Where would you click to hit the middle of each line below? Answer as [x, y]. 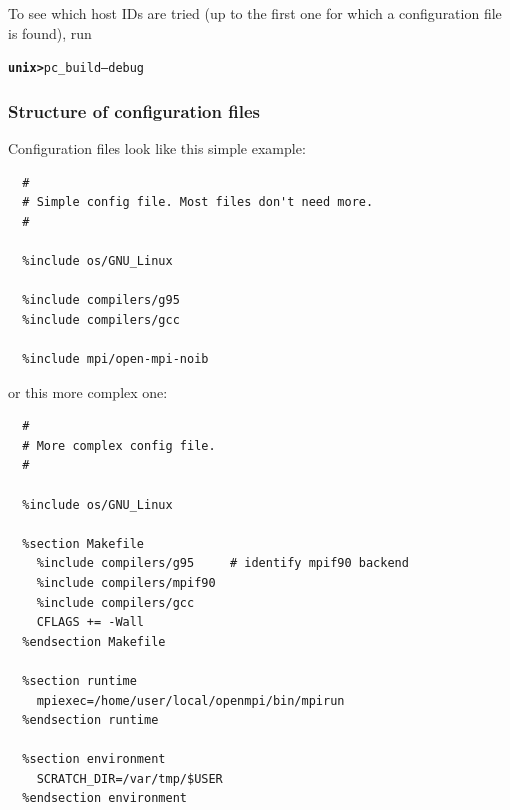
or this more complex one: [88, 391]
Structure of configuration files [134, 110]
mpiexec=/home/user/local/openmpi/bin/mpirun [190, 700]
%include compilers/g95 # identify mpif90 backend [222, 563]
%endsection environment [104, 798]
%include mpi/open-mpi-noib [115, 359]
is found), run [50, 32]
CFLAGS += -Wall [90, 622]
